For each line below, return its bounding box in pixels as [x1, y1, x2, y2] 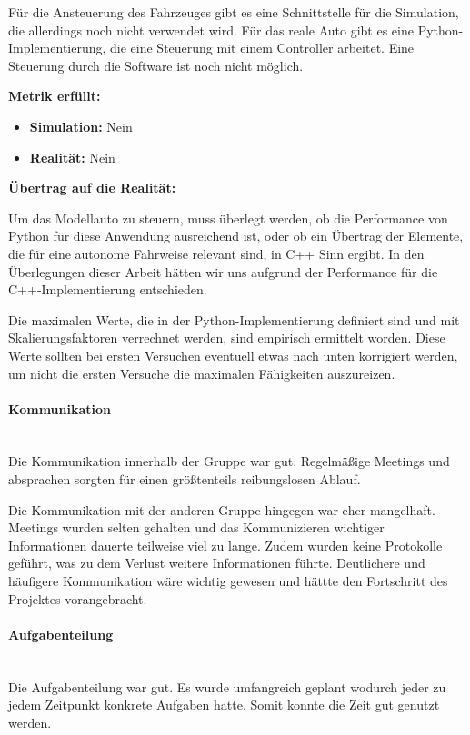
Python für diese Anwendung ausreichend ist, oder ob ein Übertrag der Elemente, [8, 226, 464, 245]
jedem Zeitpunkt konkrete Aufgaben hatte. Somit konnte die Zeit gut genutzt [8, 695, 440, 714]
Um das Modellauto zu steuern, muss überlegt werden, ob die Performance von [8, 208, 448, 227]
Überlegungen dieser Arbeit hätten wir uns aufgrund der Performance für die [8, 262, 438, 281]
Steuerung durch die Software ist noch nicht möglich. [8, 55, 304, 74]
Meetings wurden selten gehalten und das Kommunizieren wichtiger [8, 518, 385, 537]
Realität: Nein [29, 147, 115, 166]
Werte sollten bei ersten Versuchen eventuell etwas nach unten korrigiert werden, [8, 345, 458, 364]
